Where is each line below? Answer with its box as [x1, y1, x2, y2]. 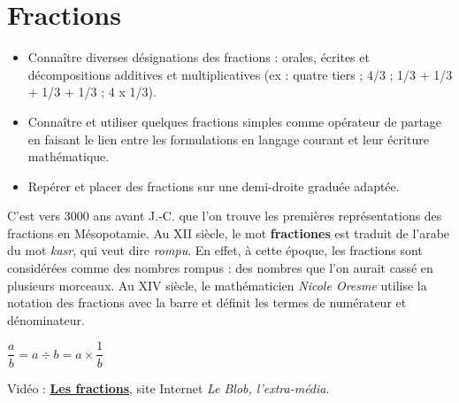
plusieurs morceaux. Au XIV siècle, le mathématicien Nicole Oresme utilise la [7, 275, 427, 294]
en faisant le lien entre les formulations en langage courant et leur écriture [27, 129, 429, 148]
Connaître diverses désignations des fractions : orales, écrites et [27, 48, 370, 66]
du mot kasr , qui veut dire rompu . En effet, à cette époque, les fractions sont [7, 241, 423, 260]
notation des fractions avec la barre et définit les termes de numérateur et [7, 293, 407, 312]
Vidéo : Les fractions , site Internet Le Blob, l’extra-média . [7, 378, 330, 397]
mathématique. [27, 147, 110, 166]
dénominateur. [7, 310, 85, 329]
